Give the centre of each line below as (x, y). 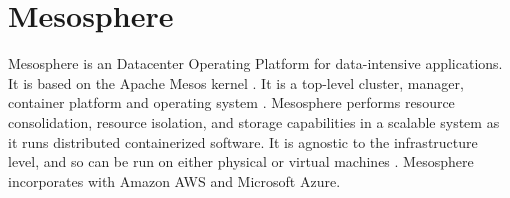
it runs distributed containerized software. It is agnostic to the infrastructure (243, 141)
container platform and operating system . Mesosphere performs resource (231, 102)
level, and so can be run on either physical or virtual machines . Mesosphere (241, 161)
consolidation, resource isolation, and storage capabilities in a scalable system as (254, 121)
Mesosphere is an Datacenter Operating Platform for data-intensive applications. (255, 63)
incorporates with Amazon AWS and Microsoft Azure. (174, 180)
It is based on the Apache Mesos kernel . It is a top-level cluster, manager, (236, 82)
